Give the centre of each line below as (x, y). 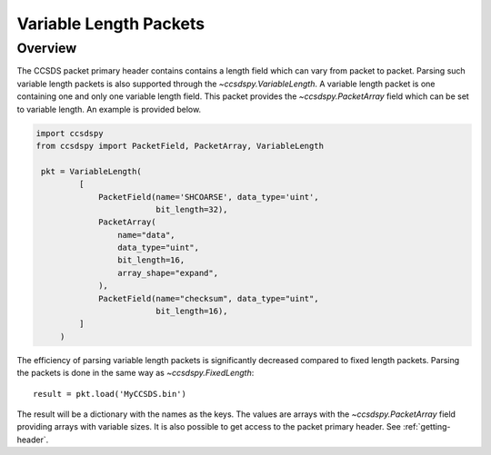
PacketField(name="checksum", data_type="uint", (209, 298)
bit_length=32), (192, 209)
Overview (47, 48)
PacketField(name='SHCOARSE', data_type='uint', (209, 197)
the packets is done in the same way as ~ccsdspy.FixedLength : (135, 373)
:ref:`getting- (427, 427)
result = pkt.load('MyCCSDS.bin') (110, 394)
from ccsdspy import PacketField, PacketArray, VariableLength (180, 146)
